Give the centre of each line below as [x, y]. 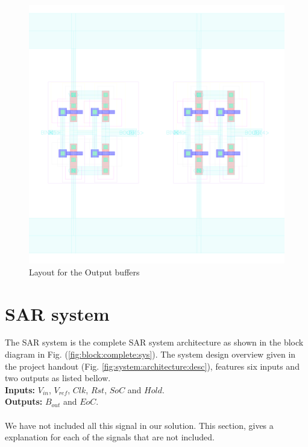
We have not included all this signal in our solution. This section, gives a [139, 425]
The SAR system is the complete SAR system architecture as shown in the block [154, 342]
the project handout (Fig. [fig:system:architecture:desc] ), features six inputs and [152, 366]
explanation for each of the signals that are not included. [110, 437]
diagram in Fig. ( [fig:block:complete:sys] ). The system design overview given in [150, 354]
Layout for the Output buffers [84, 272]
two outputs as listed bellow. [58, 378]
